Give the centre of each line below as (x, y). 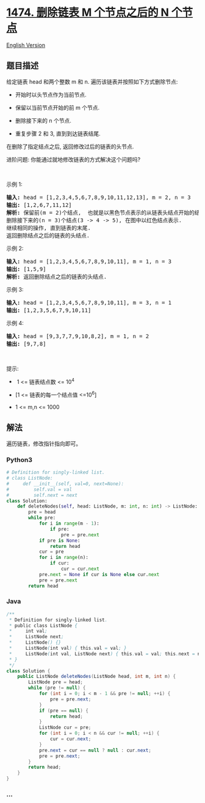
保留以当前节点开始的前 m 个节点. (57, 107)
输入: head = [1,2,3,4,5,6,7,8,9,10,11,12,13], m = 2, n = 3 (99, 197)
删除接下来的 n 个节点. (43, 120)
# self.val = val (39, 489)
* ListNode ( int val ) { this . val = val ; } (68, 648)
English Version (26, 45)
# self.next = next (42, 495)
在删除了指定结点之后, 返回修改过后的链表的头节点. (70, 146)
